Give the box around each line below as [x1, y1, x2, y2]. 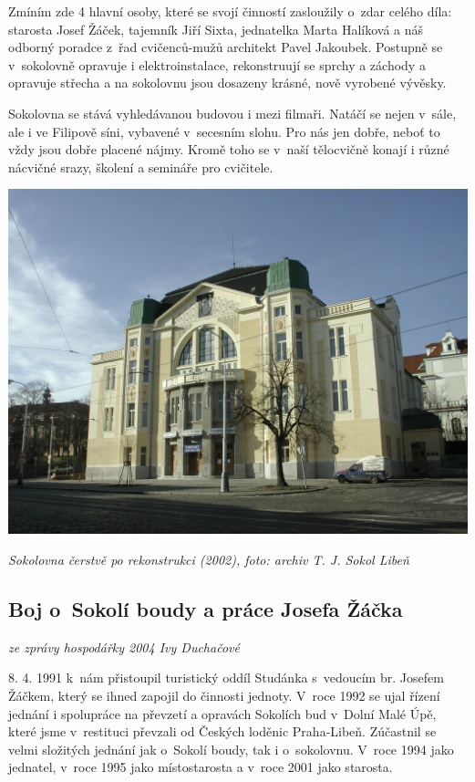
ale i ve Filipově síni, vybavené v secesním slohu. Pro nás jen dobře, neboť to [8, 121, 440, 141]
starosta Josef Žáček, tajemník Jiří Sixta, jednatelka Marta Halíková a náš [8, 19, 424, 38]
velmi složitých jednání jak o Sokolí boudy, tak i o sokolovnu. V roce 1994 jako [8, 739, 454, 758]
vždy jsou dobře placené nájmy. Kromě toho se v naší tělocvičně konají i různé [8, 140, 449, 159]
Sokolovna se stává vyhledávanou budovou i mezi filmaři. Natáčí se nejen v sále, [8, 103, 457, 122]
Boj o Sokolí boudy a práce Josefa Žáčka [8, 594, 403, 622]
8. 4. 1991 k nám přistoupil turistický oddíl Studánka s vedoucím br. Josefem [8, 668, 444, 687]
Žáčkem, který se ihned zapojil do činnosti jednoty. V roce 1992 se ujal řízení [8, 685, 440, 704]
